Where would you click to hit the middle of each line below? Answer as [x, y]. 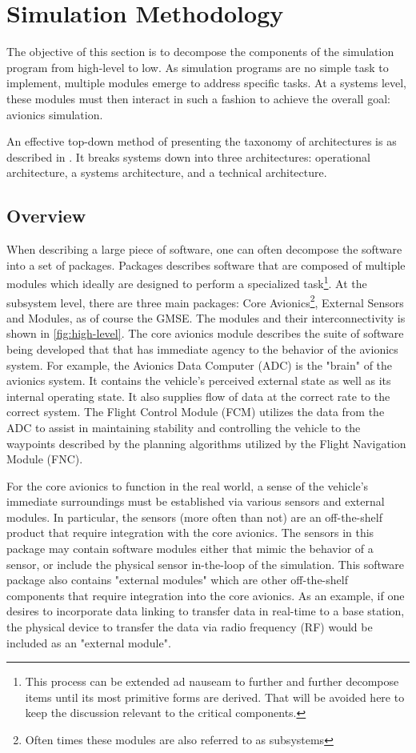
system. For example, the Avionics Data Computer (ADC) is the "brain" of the [200, 364]
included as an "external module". [89, 642]
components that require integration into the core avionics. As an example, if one [206, 595]
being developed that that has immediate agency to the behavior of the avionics [202, 348]
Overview [46, 216]
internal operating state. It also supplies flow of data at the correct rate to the [198, 396]
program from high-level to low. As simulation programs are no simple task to [198, 67]
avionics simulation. [55, 114]
